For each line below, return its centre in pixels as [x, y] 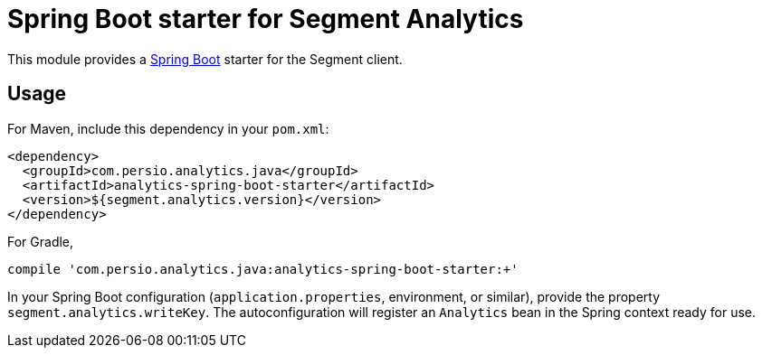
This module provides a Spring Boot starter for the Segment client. [205, 59]
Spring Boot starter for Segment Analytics [266, 19]
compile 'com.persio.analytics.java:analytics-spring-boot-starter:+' [263, 269]
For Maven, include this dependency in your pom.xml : [168, 128]
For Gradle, [41, 241]
